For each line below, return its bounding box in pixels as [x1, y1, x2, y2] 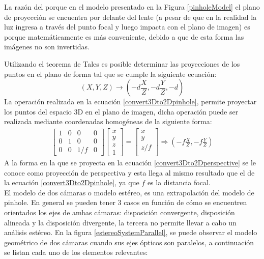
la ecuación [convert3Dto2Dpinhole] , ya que [4, 177, 139, 188]
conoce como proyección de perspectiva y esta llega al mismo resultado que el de [4, 167, 255, 178]
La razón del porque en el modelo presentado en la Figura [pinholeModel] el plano [4, 2, 260, 12]
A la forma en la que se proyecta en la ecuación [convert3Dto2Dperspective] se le [4, 157, 256, 168]
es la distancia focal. [147, 177, 211, 188]
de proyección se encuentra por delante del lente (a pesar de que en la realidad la [4, 11, 257, 22]
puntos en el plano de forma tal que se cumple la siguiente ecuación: [4, 68, 217, 79]
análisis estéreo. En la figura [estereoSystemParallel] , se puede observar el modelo [4, 227, 257, 238]
